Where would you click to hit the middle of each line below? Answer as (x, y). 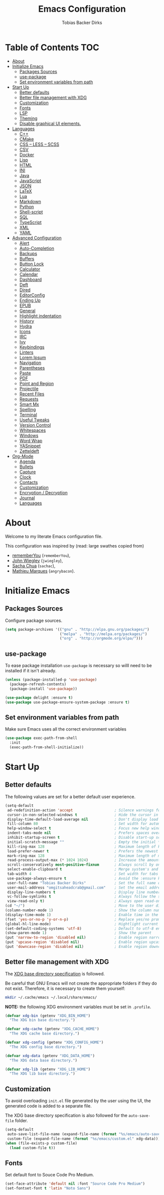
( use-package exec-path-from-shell (41, 738)
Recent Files (32, 394)
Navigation (30, 363)
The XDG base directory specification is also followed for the (66, 1115)
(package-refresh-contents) (38, 684)
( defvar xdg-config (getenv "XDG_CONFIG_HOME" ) (54, 1043)
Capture (28, 472)
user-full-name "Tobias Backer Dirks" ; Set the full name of (85, 883)
